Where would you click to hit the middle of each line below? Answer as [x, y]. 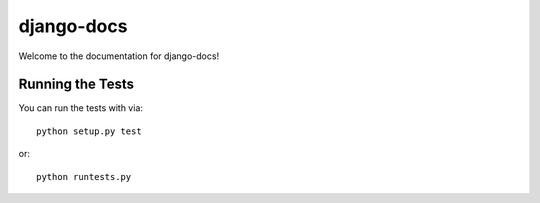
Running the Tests [76, 84]
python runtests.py [84, 176]
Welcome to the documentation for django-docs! [119, 56]
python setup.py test [89, 131]
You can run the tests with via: [81, 108]
